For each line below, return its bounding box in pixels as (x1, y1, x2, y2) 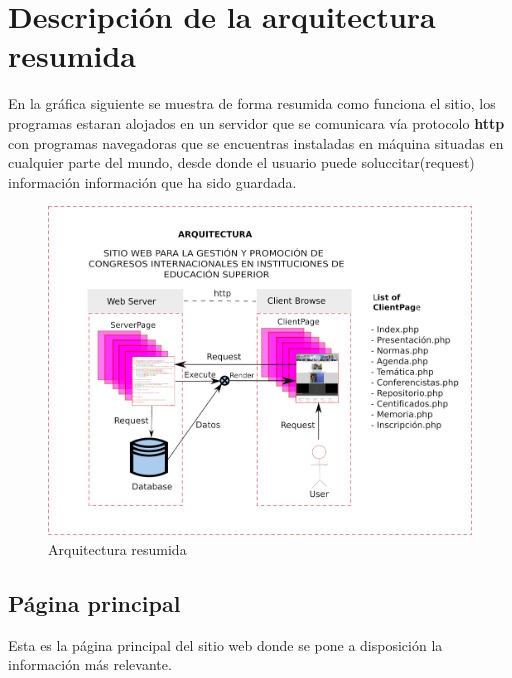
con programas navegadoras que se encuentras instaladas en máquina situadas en (8, 132, 504, 153)
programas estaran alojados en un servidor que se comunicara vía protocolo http (8, 112, 505, 133)
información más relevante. (8, 654, 172, 675)
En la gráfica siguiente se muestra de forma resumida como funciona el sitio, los (8, 93, 496, 114)
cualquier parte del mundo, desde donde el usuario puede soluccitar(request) (8, 152, 475, 173)
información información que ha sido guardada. (8, 171, 297, 192)
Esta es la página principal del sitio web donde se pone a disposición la (8, 634, 443, 655)
